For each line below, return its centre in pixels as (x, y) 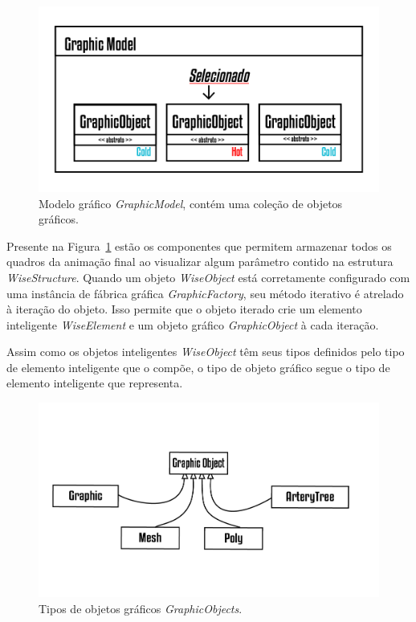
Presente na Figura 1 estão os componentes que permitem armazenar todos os (199, 246)
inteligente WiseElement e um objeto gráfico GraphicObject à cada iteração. (193, 324)
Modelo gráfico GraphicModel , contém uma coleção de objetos (191, 203)
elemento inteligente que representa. (95, 383)
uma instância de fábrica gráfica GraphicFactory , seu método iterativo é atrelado (205, 293)
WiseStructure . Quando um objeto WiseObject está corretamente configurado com (208, 277)
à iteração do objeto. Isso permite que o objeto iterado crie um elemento (184, 309)
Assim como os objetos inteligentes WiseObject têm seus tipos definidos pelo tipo (206, 352)
